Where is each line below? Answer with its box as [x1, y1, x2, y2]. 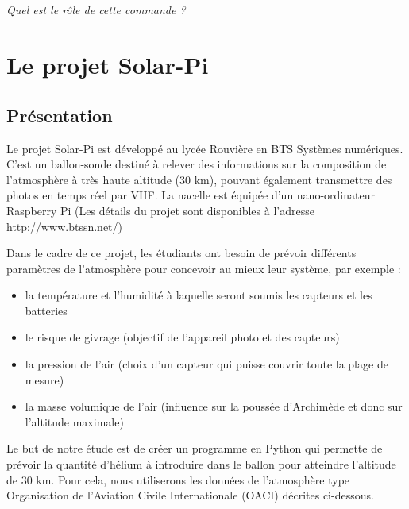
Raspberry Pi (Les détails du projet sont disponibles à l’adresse [6, 202, 314, 218]
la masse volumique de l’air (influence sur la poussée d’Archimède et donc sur [25, 398, 403, 415]
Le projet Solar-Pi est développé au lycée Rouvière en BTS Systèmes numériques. [6, 140, 403, 156]
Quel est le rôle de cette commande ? [6, 2, 186, 18]
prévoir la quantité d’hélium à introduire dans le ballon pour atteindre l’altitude [6, 456, 396, 472]
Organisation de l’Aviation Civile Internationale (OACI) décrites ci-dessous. [6, 487, 374, 503]
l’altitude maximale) [25, 413, 124, 430]
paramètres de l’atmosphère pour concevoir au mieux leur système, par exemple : [6, 260, 401, 276]
